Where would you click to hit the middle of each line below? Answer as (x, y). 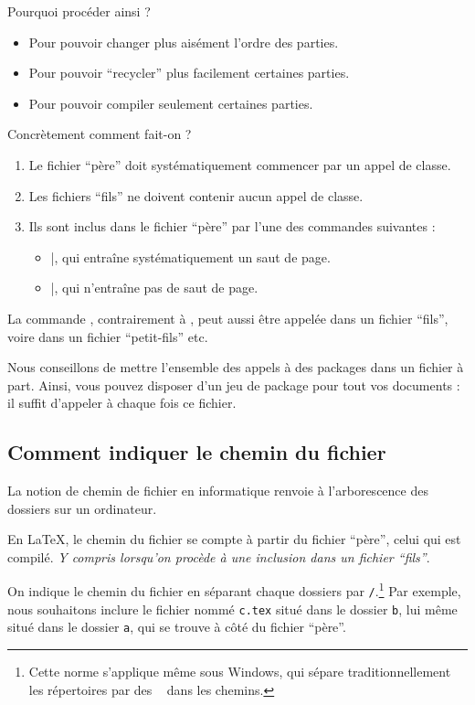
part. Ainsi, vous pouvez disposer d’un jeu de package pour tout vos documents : (234, 385)
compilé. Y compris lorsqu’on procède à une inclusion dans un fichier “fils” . (219, 556)
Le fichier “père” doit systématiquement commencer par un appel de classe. (240, 164)
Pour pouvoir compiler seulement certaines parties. (171, 103)
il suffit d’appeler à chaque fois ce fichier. (122, 403)
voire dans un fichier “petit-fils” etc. (108, 336)
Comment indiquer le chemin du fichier (197, 452)
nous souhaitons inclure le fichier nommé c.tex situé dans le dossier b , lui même (232, 609)
